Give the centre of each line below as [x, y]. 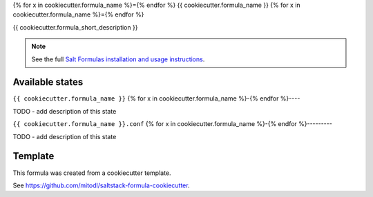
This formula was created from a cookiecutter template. [92, 173]
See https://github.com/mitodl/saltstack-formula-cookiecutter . [101, 185]
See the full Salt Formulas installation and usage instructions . [118, 59]
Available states [48, 82]
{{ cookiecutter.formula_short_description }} [75, 27]
